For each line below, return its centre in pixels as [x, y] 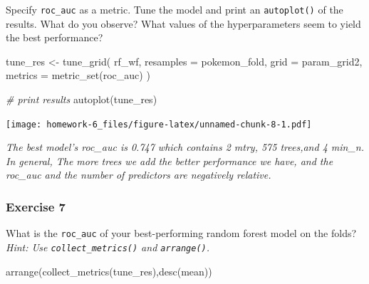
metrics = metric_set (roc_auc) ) [78, 75]
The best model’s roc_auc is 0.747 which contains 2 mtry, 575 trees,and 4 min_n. [185, 147]
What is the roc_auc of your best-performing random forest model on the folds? [181, 233]
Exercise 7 [36, 206]
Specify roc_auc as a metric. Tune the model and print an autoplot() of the [175, 9]
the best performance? [54, 37]
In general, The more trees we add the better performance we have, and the [170, 161]
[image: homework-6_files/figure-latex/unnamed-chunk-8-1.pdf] [159, 124]
